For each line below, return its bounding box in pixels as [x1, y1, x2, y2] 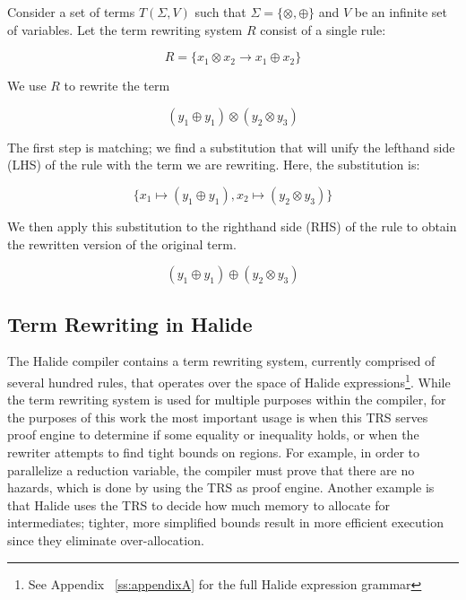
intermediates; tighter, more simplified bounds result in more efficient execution [7, 513, 444, 532]
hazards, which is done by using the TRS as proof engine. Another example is [7, 478, 435, 497]
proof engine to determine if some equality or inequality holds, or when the [7, 425, 419, 444]
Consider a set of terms [7, 3, 135, 21]
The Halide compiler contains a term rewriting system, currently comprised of [7, 352, 436, 370]
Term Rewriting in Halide [7, 309, 253, 337]
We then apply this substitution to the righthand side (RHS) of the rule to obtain [7, 216, 457, 235]
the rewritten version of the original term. [7, 234, 237, 253]
